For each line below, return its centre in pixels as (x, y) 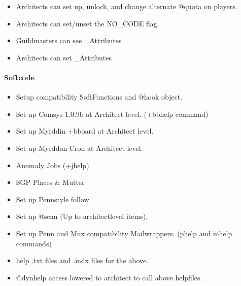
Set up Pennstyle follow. (54, 199)
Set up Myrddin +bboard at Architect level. (85, 131)
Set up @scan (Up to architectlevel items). (82, 216)
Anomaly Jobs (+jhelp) (53, 165)
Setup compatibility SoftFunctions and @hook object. (99, 97)
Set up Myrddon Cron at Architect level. (79, 148)
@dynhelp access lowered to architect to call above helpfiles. (109, 277)
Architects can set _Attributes (64, 57)
